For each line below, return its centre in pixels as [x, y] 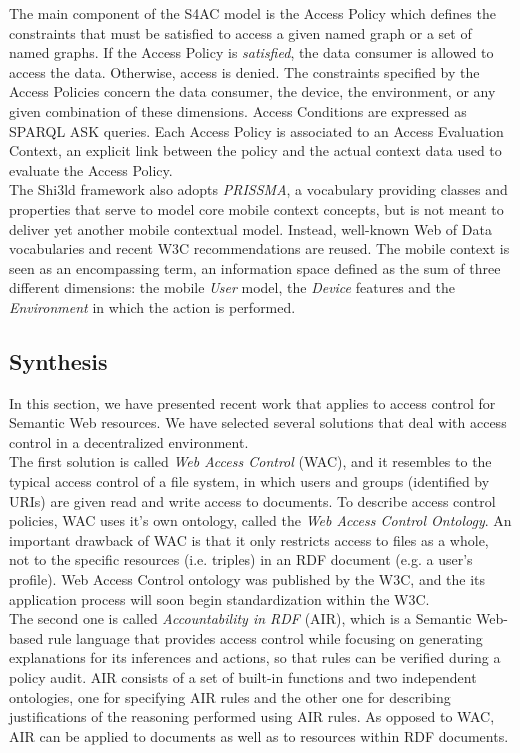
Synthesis [58, 360]
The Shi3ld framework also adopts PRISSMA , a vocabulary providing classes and [258, 189]
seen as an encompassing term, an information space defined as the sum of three [255, 267]
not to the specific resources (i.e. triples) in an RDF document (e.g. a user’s [241, 559]
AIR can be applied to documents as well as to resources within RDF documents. [259, 735]
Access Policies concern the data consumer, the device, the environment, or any [252, 91]
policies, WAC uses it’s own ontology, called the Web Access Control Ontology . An [260, 520]
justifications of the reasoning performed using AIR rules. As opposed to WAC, [252, 716]
